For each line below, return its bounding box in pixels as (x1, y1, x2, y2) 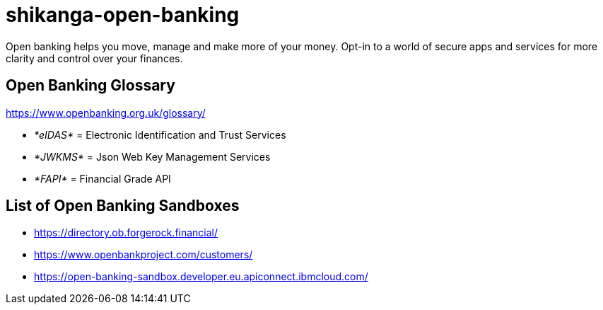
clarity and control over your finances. (6, 52, 183, 64)
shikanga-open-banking (6, 3, 240, 27)
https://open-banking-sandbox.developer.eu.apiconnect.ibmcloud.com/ (34, 270, 368, 283)
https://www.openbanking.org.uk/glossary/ (6, 106, 206, 119)
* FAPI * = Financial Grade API (34, 172, 171, 185)
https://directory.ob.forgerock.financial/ (34, 226, 218, 239)
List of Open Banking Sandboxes (6, 197, 240, 215)
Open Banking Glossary (6, 76, 175, 95)
